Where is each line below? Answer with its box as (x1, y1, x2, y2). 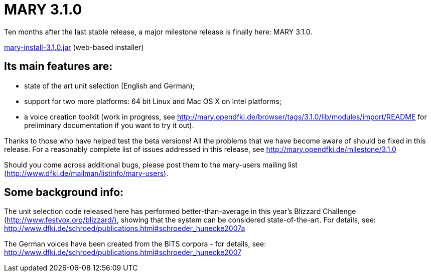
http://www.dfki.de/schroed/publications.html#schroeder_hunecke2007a (4, 224, 245, 233)
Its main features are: (4, 60, 113, 73)
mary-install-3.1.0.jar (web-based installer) (4, 42, 144, 51)
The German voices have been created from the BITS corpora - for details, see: (4, 239, 266, 248)
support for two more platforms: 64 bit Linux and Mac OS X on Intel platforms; (24, 96, 281, 105)
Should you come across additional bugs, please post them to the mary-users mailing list (4, 160, 298, 169)
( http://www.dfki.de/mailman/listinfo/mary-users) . (4, 168, 169, 177)
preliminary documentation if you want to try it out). (24, 120, 194, 129)
